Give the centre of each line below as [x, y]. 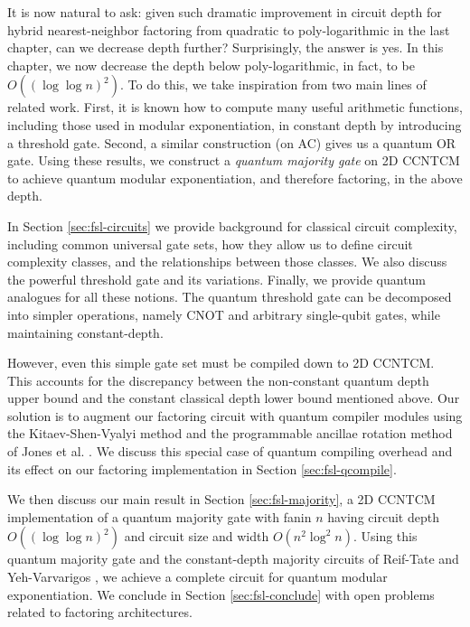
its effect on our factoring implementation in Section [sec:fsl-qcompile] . [202, 468]
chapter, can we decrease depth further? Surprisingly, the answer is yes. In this [226, 47]
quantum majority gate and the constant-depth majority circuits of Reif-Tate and [233, 559]
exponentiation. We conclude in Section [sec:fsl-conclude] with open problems [221, 594]
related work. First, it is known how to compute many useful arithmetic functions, [235, 107]
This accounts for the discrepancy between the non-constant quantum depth [218, 380]
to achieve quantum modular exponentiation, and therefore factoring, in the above [235, 178]
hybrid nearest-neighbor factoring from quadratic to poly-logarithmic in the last [229, 29]
